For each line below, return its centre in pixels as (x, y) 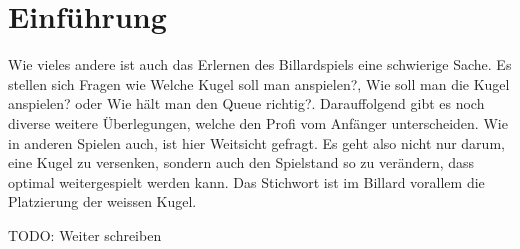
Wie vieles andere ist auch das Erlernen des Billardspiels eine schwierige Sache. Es (260, 64)
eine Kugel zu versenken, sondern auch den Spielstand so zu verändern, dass (241, 162)
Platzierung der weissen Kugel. (102, 201)
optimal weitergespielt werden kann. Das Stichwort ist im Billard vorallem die (246, 181)
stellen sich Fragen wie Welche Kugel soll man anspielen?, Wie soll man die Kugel (259, 83)
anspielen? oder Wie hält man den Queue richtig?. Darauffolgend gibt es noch (246, 103)
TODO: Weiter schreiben (85, 234)
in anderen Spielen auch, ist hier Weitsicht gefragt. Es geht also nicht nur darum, (256, 142)
